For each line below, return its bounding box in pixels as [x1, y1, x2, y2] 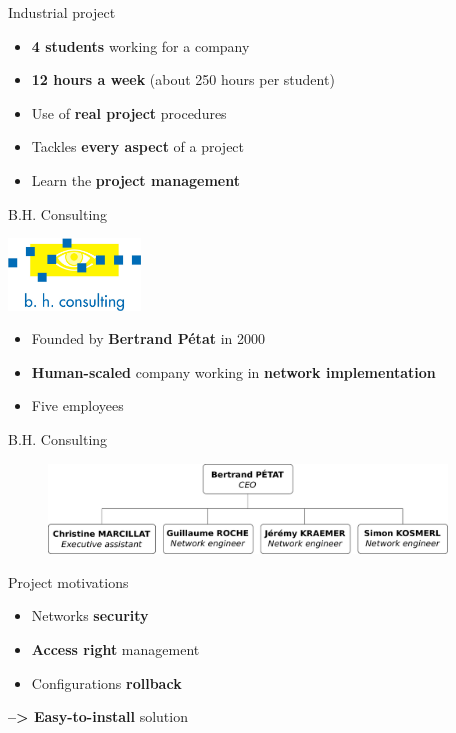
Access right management [31, 638, 200, 659]
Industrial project [8, 2, 116, 22]
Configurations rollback [31, 672, 182, 693]
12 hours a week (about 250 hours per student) [31, 69, 335, 90]
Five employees [31, 395, 124, 416]
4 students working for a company [31, 35, 250, 56]
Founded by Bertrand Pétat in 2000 [31, 328, 265, 349]
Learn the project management [31, 169, 240, 190]
